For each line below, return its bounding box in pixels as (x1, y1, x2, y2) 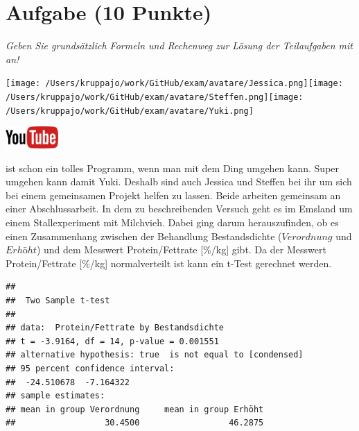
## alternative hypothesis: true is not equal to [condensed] (6, 350, 304, 360)
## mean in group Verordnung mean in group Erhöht (6, 404, 264, 414)
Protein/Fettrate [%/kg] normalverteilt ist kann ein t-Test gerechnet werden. (6, 255, 332, 270)
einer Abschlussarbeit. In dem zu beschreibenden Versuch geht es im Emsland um (6, 201, 353, 216)
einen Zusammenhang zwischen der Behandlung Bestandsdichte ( (6, 228, 282, 243)
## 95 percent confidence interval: (6, 364, 175, 373)
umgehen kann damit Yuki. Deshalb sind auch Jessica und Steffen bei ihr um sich (6, 174, 352, 189)
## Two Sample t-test (6, 296, 110, 306)
